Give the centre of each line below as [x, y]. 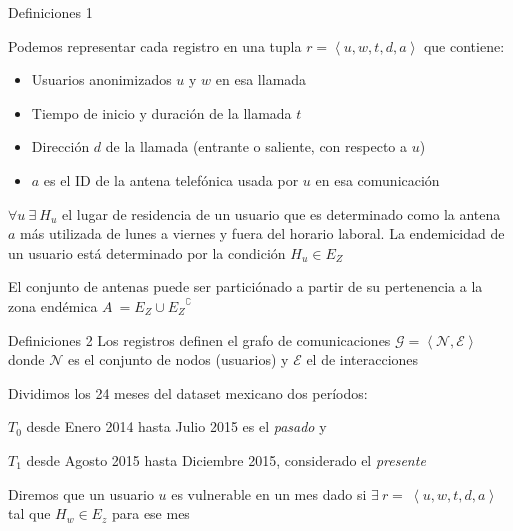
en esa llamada [261, 79]
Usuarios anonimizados [101, 79]
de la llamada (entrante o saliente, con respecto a [256, 146]
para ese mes [150, 513]
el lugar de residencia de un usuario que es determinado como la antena [281, 213]
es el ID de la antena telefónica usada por [171, 179]
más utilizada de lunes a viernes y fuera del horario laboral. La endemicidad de [262, 233]
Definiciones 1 [50, 12]
